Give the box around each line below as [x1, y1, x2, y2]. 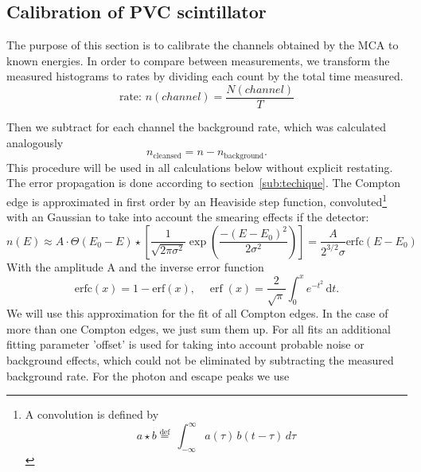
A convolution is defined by [25, 406, 159, 423]
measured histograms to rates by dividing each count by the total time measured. [6, 68, 403, 84]
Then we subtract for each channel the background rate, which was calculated [6, 119, 387, 135]
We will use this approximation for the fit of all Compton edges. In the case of [6, 305, 388, 322]
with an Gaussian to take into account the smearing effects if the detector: [6, 209, 369, 225]
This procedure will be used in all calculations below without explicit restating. [6, 158, 393, 175]
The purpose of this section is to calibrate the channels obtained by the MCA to [6, 37, 399, 53]
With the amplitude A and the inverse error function [6, 258, 264, 275]
